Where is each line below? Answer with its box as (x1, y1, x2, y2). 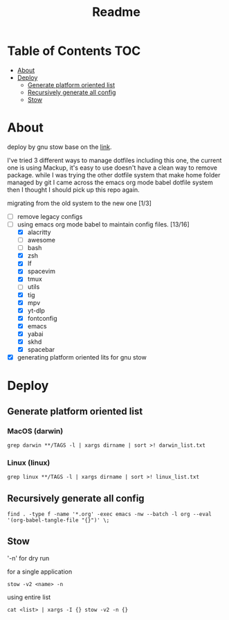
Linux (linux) (7, 458, 51, 468)
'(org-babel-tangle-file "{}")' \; (7, 517, 110, 524)
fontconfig (27, 314, 57, 322)
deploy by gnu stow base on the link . (7, 143, 112, 151)
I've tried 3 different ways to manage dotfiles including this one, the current (7, 156, 222, 164)
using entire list (7, 593, 51, 601)
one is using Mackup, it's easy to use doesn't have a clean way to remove (7, 163, 218, 172)
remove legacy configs (17, 212, 83, 220)
